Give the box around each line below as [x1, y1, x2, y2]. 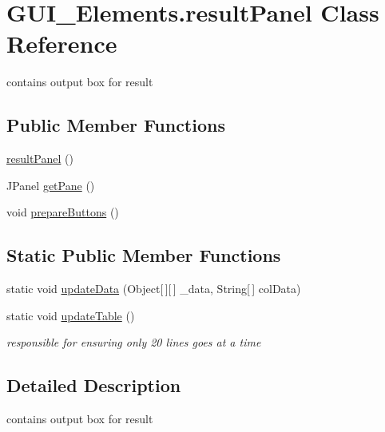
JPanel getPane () [6, 176, 95, 193]
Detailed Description [6, 373, 181, 398]
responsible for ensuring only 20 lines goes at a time [6, 334, 261, 351]
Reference [6, 27, 117, 60]
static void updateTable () [6, 307, 135, 323]
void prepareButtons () [6, 204, 119, 220]
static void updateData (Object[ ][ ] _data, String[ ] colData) [6, 280, 301, 297]
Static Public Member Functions [6, 243, 281, 268]
